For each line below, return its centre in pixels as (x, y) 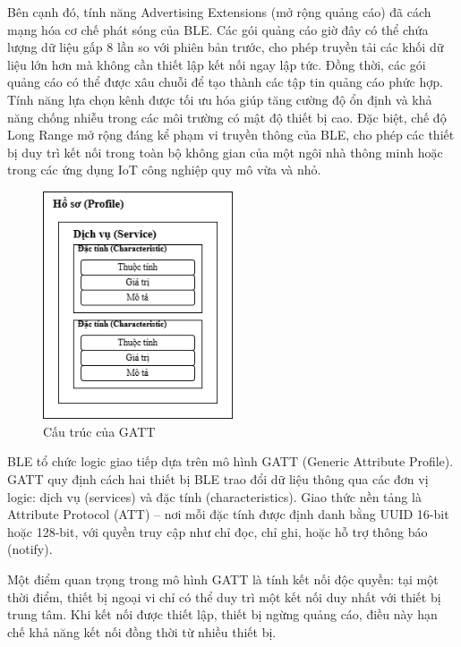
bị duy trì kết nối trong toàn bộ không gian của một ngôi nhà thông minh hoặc (225, 152)
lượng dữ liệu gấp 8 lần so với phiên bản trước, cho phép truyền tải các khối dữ (226, 47)
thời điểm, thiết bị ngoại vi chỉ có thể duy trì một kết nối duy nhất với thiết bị (224, 596)
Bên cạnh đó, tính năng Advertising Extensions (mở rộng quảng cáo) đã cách (219, 12)
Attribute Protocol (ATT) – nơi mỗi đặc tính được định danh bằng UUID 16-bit (228, 514)
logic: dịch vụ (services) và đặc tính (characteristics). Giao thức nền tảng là (214, 496)
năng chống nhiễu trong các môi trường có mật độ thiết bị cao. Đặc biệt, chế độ (227, 117)
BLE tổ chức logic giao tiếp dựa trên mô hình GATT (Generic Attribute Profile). (230, 461)
